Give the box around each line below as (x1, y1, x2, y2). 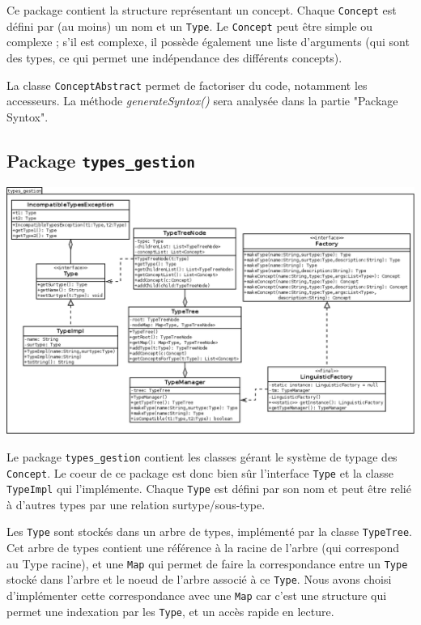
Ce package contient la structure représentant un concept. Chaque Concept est (6, 2, 397, 18)
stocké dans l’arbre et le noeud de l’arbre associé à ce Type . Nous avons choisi (6, 571, 392, 588)
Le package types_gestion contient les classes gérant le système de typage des (6, 448, 398, 465)
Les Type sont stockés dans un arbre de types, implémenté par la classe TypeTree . (6, 523, 412, 540)
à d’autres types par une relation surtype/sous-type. (6, 495, 266, 512)
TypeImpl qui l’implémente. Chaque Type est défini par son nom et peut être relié (6, 480, 411, 497)
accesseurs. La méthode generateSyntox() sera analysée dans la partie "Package (6, 92, 398, 109)
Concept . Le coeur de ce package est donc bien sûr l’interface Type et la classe (6, 464, 393, 481)
